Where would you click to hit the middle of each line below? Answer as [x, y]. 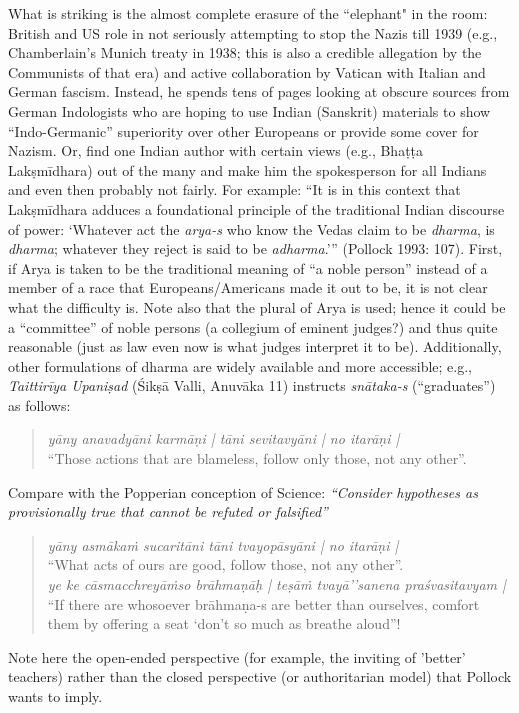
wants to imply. [55, 696]
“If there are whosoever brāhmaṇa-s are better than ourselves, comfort [263, 603]
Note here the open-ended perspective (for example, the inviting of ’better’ [237, 656]
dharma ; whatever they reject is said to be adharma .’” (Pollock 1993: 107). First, [255, 248]
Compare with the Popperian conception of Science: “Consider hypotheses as [243, 491]
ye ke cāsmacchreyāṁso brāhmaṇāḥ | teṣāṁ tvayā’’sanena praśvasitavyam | [276, 584]
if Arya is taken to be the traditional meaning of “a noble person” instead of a [248, 267]
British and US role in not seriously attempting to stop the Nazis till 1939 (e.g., [253, 32]
